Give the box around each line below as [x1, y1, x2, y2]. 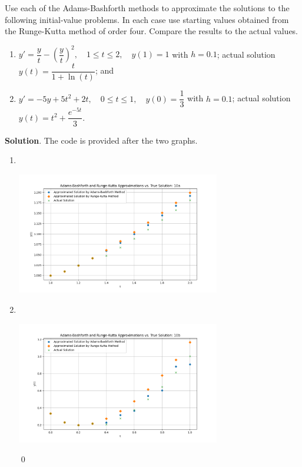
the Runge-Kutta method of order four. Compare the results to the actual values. [5, 25, 298, 37]
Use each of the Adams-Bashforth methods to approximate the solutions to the [5, 2, 290, 14]
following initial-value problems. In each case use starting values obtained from [5, 13, 289, 25]
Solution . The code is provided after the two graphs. [5, 134, 198, 146]
